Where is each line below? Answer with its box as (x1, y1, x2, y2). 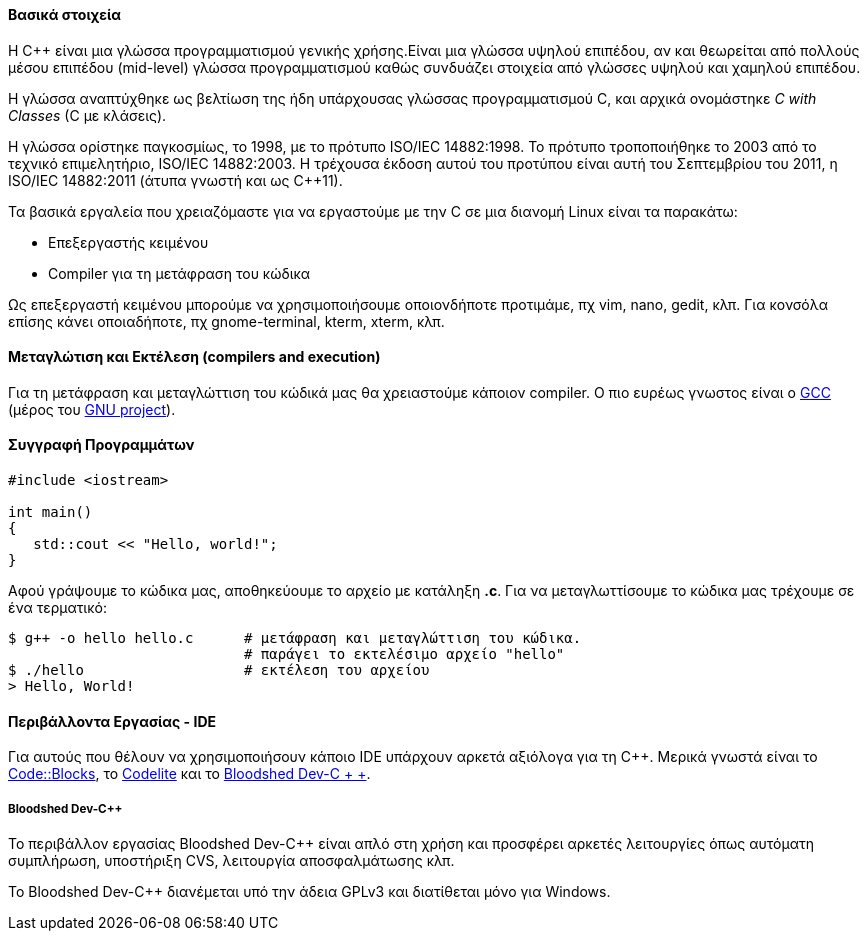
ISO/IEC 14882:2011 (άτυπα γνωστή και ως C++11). (8, 171, 343, 189)
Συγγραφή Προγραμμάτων (8, 436, 195, 454)
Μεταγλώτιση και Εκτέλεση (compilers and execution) (8, 348, 381, 366)
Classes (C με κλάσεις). (8, 106, 167, 124)
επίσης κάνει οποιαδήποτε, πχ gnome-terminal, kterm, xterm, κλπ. (8, 312, 445, 330)
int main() (8, 504, 93, 521)
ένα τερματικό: (8, 599, 107, 617)
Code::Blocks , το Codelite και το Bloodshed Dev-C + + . (8, 765, 371, 783)
